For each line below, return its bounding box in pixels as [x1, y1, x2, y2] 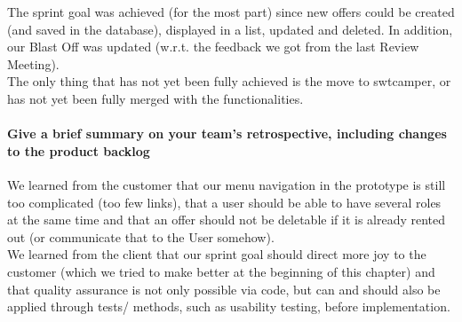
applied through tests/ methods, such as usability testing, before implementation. [7, 297, 450, 316]
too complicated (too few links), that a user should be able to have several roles [7, 192, 442, 211]
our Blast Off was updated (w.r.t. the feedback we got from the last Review [7, 37, 419, 56]
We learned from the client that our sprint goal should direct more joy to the [7, 245, 426, 263]
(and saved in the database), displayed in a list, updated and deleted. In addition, [7, 20, 453, 38]
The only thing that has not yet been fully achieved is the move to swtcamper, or [7, 72, 451, 90]
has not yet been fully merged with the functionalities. [7, 89, 304, 107]
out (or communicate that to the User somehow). [7, 227, 275, 246]
